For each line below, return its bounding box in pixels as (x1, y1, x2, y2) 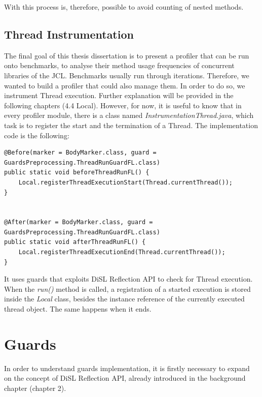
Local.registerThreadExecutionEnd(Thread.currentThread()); (18, 249, 226, 256)
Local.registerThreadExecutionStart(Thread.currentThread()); (18, 178, 233, 186)
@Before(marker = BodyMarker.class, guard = (4, 149, 157, 157)
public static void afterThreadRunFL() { (4, 238, 146, 246)
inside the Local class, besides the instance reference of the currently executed (4, 293, 245, 304)
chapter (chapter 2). (4, 382, 66, 393)
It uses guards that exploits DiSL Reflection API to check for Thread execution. (4, 273, 253, 284)
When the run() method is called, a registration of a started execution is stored (4, 283, 251, 294)
